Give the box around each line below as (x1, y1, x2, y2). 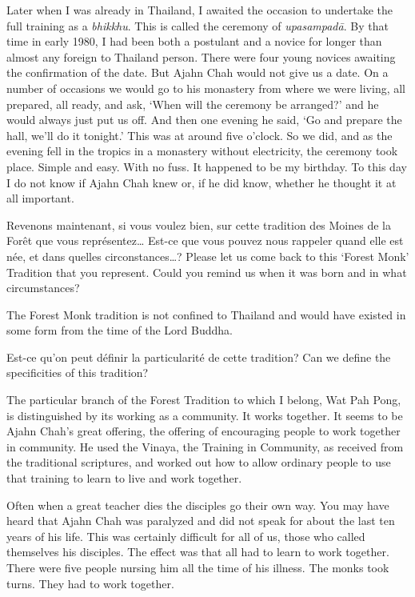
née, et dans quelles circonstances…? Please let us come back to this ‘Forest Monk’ (6, 247, 409, 264)
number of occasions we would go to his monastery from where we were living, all (6, 79, 405, 96)
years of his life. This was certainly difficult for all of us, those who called (6, 527, 365, 544)
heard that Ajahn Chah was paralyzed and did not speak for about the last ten (6, 512, 395, 529)
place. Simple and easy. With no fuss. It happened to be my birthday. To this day (6, 158, 407, 174)
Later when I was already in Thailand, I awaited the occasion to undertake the (6, 2, 393, 18)
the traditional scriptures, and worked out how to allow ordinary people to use (6, 454, 391, 471)
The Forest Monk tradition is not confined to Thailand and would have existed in (6, 306, 406, 323)
